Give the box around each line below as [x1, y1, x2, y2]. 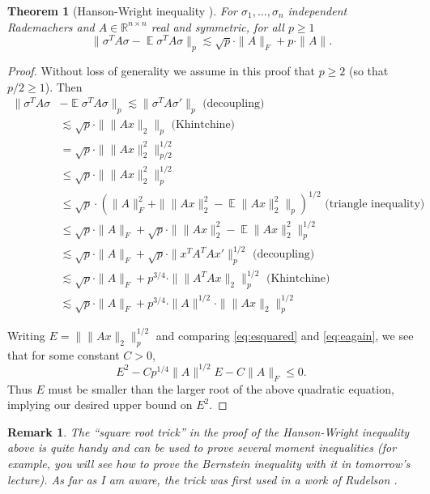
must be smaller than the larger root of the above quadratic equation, [48, 380, 394, 397]
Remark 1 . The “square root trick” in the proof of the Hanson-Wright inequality [7, 423, 410, 440]
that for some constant [7, 346, 120, 363]
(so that [348, 62, 389, 79]
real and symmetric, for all [151, 18, 284, 35]
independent [287, 2, 347, 19]
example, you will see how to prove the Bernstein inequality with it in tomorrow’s [7, 455, 411, 472]
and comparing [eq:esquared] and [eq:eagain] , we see [155, 326, 414, 343]
